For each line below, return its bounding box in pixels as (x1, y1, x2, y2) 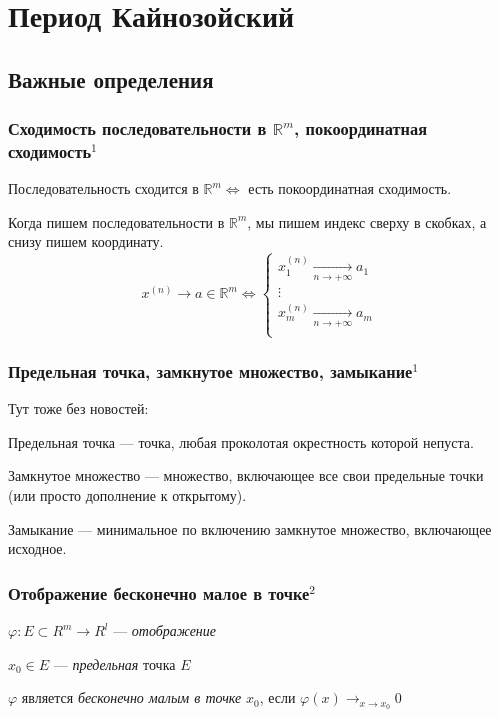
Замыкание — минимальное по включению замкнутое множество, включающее (8, 518, 492, 539)
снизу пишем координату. (8, 231, 164, 252)
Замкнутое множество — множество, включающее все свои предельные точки (8, 465, 484, 486)
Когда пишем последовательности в (8, 211, 225, 232)
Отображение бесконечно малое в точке (8, 580, 310, 605)
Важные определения (8, 63, 214, 94)
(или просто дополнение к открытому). (8, 485, 247, 506)
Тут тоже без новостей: (8, 398, 149, 419)
